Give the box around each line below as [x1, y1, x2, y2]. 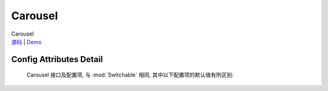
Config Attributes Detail [11, 54, 103, 64]
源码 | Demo [11, 38, 42, 45]
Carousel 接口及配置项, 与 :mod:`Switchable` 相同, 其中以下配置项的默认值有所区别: [26, 71, 234, 78]
